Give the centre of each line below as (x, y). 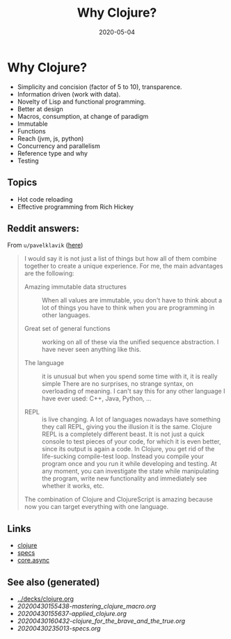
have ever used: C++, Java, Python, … (96, 398)
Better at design (40, 108)
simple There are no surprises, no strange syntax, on (117, 384)
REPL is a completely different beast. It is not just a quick (123, 434)
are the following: (49, 273)
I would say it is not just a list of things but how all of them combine (120, 259)
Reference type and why (53, 153)
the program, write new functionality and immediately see (124, 478)
